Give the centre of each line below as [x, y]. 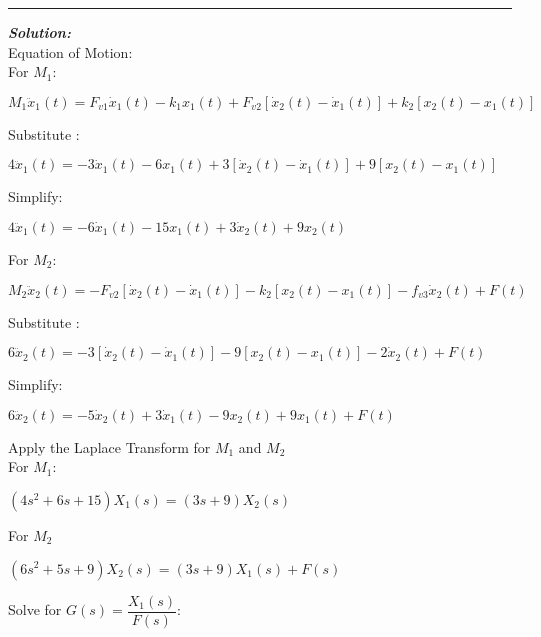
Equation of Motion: [70, 51]
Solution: [39, 32]
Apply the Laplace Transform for [109, 446]
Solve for [35, 609]
